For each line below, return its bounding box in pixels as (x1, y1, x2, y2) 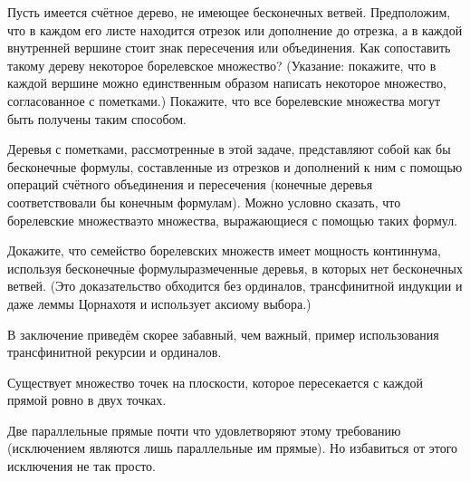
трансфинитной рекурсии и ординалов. (7, 342, 222, 361)
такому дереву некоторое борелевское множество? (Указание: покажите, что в (7, 55, 436, 74)
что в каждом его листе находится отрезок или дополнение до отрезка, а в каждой (7, 20, 463, 39)
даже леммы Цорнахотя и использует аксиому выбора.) (7, 293, 312, 313)
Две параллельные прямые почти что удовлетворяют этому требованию (7, 420, 401, 439)
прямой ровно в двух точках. (7, 390, 167, 409)
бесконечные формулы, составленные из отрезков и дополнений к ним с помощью (7, 157, 463, 176)
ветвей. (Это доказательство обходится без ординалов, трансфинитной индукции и (7, 276, 463, 295)
